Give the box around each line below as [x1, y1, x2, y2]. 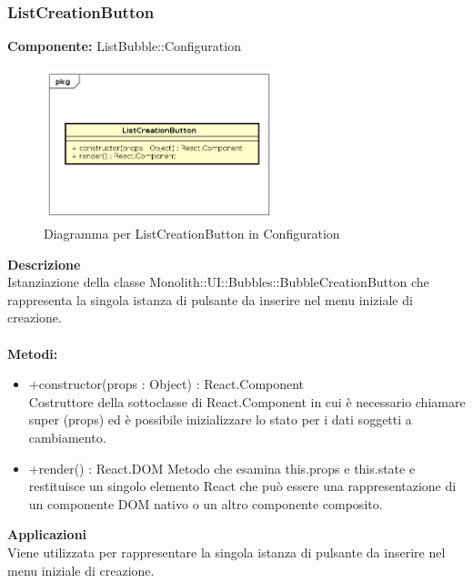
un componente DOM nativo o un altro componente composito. [28, 494, 383, 513]
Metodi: [7, 343, 58, 363]
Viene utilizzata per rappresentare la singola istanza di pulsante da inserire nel [7, 542, 446, 561]
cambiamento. [28, 427, 106, 446]
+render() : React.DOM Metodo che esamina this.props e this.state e [28, 458, 416, 477]
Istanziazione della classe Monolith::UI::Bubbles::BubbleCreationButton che [7, 272, 429, 291]
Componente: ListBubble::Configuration [7, 36, 241, 56]
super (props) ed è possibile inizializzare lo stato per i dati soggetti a [28, 410, 412, 429]
